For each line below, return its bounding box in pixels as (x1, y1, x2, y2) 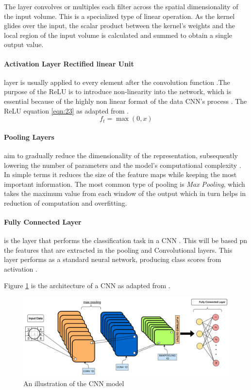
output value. (4, 39, 44, 49)
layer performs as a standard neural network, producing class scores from (4, 254, 221, 264)
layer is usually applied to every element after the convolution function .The (4, 77, 230, 87)
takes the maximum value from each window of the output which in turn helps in (4, 188, 246, 198)
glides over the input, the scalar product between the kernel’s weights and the (4, 20, 235, 31)
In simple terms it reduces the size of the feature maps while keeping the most (4, 169, 237, 179)
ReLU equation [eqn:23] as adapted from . (4, 105, 129, 115)
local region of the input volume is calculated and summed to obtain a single (4, 30, 233, 40)
